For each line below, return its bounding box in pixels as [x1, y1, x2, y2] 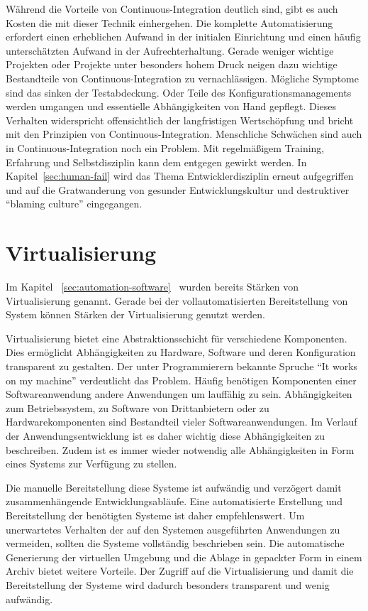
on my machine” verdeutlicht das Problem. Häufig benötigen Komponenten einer [6, 372, 357, 387]
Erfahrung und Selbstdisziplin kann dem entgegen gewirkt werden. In [6, 154, 307, 169]
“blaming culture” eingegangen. [6, 196, 143, 211]
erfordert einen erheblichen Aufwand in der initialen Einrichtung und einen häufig [6, 29, 361, 44]
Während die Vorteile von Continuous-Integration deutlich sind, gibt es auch [6, 1, 338, 16]
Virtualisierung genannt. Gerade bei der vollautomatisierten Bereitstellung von [6, 293, 348, 308]
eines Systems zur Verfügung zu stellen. [6, 456, 177, 471]
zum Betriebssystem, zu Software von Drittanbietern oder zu [6, 400, 269, 415]
